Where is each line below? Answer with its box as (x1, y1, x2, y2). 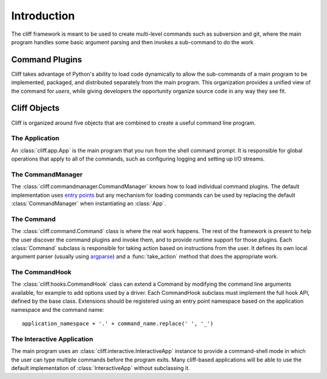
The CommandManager (11, 170, 83, 179)
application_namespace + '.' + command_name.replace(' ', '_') (22, 320, 214, 327)
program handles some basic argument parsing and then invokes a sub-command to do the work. (11, 38, 256, 45)
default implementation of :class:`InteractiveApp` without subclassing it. (11, 364, 190, 372)
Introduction (11, 9, 75, 22)
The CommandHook (11, 268, 72, 277)
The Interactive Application (11, 335, 93, 343)
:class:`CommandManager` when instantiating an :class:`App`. (11, 200, 167, 207)
